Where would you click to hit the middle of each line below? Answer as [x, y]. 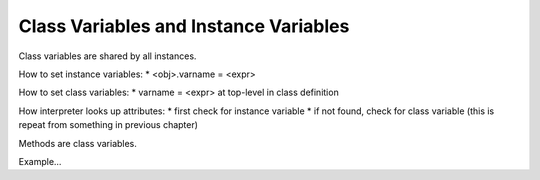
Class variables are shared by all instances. [107, 56]
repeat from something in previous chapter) [108, 125]
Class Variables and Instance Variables [184, 26]
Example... [40, 161]
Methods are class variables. [77, 143]
